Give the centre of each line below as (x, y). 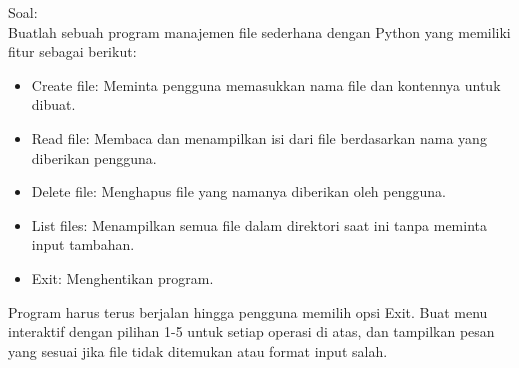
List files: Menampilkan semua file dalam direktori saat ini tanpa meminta (259, 224)
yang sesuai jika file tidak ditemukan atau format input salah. (198, 350)
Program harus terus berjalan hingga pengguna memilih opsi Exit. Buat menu (248, 311)
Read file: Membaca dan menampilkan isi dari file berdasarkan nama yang (259, 137)
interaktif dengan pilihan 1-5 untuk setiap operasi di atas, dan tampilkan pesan (251, 331)
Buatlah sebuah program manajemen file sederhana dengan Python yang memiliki (259, 31)
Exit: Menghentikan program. (122, 277)
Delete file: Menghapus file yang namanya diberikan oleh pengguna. (238, 191)
